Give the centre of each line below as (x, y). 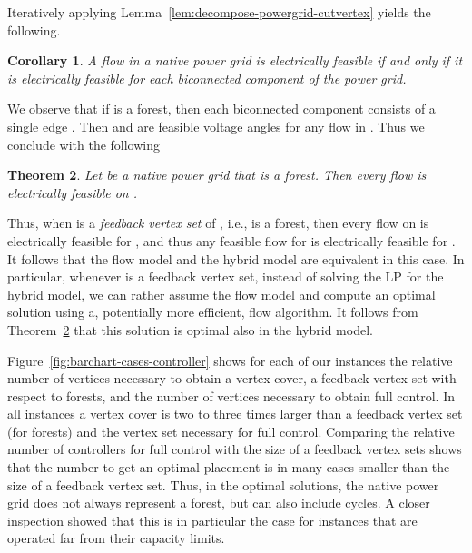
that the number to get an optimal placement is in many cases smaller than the (229, 467)
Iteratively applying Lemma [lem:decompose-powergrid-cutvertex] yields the (219, 12)
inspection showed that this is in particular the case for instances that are (212, 520)
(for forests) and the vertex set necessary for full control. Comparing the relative (231, 431)
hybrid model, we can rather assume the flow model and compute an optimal (221, 294)
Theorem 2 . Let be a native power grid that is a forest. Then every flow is (217, 175)
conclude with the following (84, 144)
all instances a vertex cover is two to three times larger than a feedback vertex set (235, 414)
